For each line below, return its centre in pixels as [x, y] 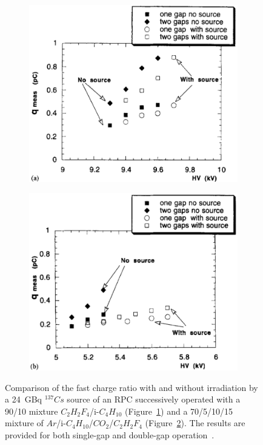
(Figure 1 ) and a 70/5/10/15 [179, 411]
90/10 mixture [32, 411]
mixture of [24, 423]
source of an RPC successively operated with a [154, 399]
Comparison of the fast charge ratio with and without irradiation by [131, 387]
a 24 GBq [23, 399]
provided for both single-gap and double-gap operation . [110, 434]
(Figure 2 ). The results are [195, 423]
